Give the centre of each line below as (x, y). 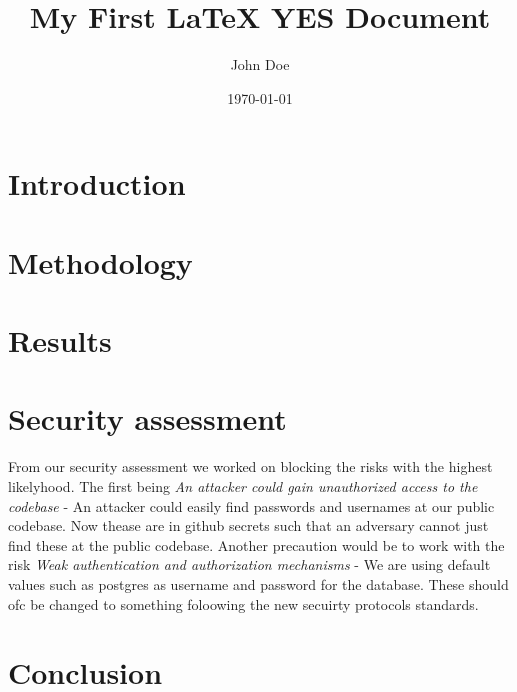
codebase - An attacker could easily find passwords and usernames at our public (251, 505)
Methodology (100, 261)
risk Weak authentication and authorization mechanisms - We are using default (249, 564)
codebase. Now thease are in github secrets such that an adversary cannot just (248, 525)
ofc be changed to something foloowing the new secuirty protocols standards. (243, 603)
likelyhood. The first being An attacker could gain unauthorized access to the (243, 485)
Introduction (97, 183)
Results (60, 340)
